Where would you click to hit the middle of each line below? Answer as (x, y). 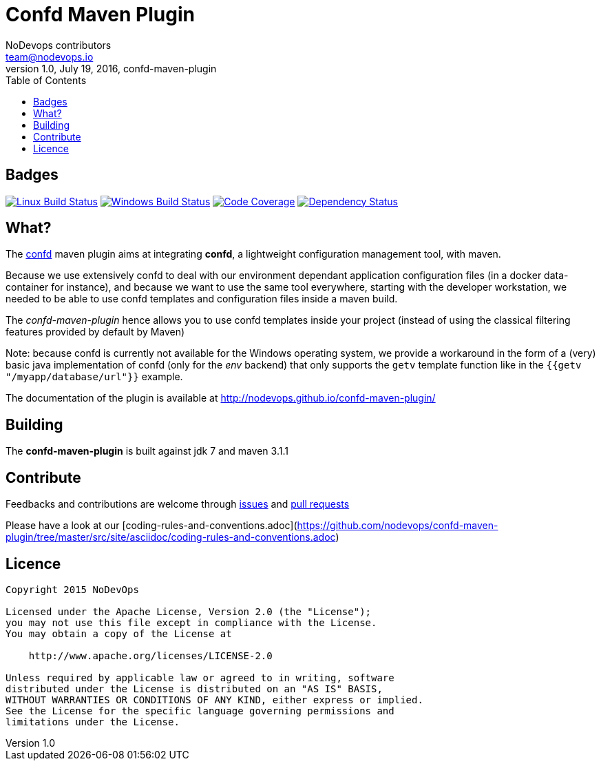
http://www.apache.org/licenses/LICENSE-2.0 (150, 655)
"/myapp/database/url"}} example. (94, 377)
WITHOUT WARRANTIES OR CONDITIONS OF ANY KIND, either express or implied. (214, 700)
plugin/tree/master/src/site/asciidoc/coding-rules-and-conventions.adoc (171, 537)
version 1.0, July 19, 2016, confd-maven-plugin (111, 68)
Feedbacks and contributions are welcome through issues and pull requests (178, 504)
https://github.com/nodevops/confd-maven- (398, 526)
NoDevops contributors (59, 45)
